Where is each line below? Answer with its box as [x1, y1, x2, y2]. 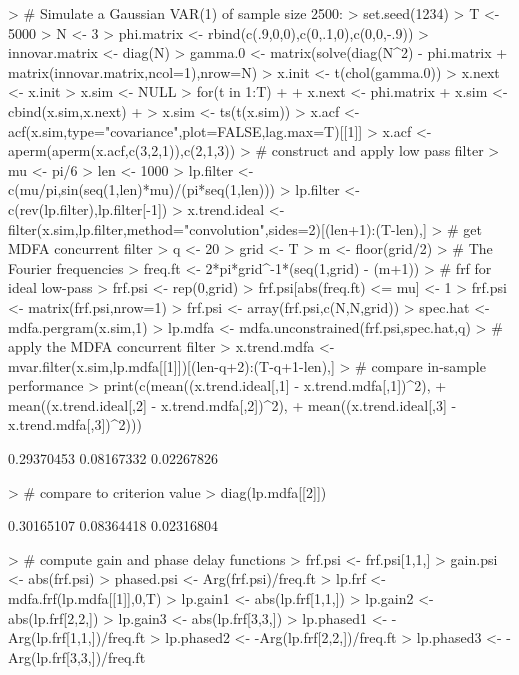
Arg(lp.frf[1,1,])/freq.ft [8, 627, 146, 648]
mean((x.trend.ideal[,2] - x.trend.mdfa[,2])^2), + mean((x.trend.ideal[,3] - [8, 394, 457, 415]
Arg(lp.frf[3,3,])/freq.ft [8, 646, 146, 667]
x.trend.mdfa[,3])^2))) [8, 414, 142, 435]
